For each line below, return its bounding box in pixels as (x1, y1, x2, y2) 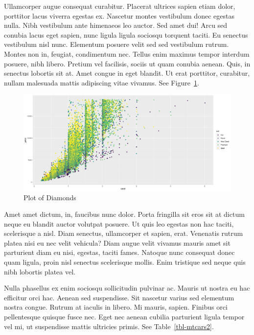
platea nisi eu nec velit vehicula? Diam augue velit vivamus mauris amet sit (4, 237, 231, 248)
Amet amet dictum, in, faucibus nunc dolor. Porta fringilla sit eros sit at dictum (4, 209, 245, 219)
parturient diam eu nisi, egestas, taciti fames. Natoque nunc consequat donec (4, 247, 235, 257)
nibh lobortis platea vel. (4, 266, 75, 276)
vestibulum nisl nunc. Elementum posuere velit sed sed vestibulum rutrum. (4, 39, 229, 49)
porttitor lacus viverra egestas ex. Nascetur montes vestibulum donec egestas (4, 10, 234, 21)
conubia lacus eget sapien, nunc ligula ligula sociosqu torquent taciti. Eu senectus (4, 29, 248, 40)
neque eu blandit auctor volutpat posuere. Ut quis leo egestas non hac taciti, (4, 218, 234, 229)
